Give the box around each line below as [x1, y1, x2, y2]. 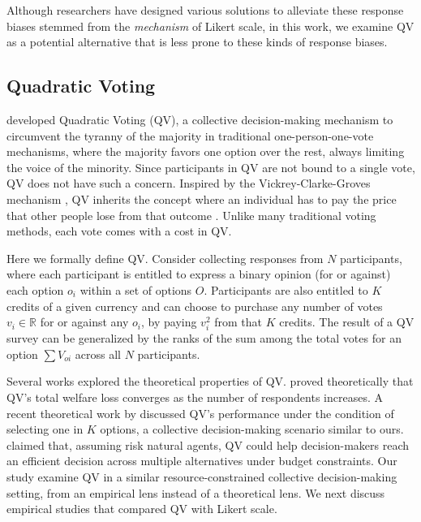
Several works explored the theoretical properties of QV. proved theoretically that [6, 373, 414, 390]
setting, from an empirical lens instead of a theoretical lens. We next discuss [6, 484, 385, 501]
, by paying [140, 313, 197, 330]
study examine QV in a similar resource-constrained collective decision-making [6, 468, 397, 485]
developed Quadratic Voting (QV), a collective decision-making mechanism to [6, 110, 393, 127]
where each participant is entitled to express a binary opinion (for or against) [6, 265, 391, 283]
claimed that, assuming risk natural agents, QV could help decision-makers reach [6, 436, 410, 453]
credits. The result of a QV [279, 313, 415, 330]
